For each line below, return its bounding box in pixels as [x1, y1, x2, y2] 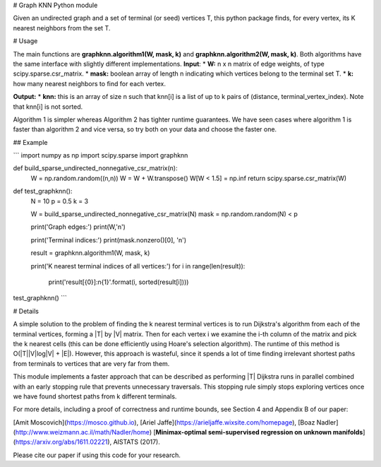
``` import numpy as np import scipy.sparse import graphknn [13, 151, 188, 160]
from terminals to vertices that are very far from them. [13, 359, 170, 367]
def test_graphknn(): [13, 187, 73, 196]
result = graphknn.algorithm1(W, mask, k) [30, 249, 150, 257]
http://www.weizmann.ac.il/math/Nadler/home [15, 428, 150, 437]
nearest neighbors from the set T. [13, 23, 111, 32]
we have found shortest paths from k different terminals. [13, 392, 177, 401]
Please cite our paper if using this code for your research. [13, 451, 181, 459]
